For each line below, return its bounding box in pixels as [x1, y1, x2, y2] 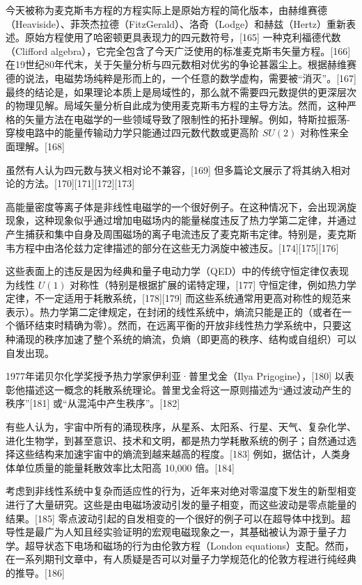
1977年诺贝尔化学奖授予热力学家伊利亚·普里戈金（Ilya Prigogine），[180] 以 [6, 369, 345, 383]
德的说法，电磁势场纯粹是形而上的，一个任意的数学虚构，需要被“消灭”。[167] [6, 70, 356, 85]
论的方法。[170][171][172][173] [6, 176, 135, 191]
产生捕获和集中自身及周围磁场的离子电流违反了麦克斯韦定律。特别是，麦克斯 [6, 226, 356, 241]
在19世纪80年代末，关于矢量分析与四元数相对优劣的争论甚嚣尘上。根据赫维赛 [6, 57, 356, 72]
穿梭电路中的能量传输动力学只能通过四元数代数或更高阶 [6, 125, 259, 140]
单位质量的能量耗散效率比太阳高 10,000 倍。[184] [15, 460, 235, 474]
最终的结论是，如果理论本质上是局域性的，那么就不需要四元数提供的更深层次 [6, 84, 356, 99]
